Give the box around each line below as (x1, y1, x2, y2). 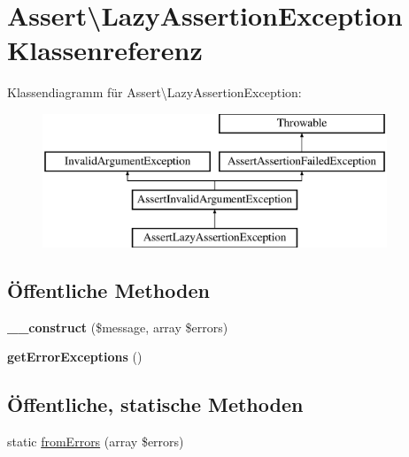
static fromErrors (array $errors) (7, 432, 184, 451)
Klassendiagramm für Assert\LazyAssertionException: (7, 83, 302, 102)
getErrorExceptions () (7, 347, 143, 366)
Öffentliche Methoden (7, 277, 210, 304)
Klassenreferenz (7, 32, 203, 68)
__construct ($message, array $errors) (7, 317, 228, 336)
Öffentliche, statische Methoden (7, 391, 304, 418)
